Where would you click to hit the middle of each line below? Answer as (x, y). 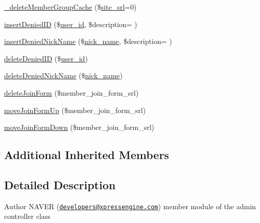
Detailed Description (60, 184)
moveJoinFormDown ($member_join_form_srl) (79, 127)
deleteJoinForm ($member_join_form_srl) (72, 92)
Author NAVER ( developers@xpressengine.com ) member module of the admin (130, 206)
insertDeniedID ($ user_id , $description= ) (71, 24)
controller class (27, 216)
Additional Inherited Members (87, 155)
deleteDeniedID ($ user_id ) (46, 58)
